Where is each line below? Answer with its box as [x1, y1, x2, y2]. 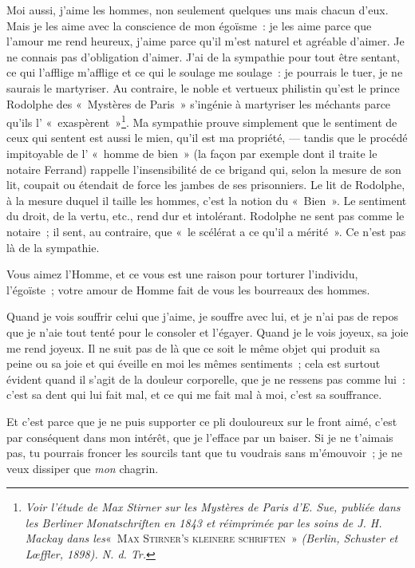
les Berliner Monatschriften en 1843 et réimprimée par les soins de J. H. [25, 514, 382, 531]
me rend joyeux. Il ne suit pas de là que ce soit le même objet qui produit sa [6, 339, 381, 356]
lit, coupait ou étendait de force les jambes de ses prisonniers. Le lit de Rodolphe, [6, 176, 405, 193]
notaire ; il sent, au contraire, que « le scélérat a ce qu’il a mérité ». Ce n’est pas [6, 223, 406, 239]
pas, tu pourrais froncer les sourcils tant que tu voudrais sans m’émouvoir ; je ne [6, 444, 402, 461]
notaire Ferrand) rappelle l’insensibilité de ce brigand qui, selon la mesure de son [6, 160, 401, 177]
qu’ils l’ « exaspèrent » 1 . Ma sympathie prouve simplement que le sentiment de [6, 112, 397, 130]
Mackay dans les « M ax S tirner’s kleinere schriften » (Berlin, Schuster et [25, 530, 398, 546]
